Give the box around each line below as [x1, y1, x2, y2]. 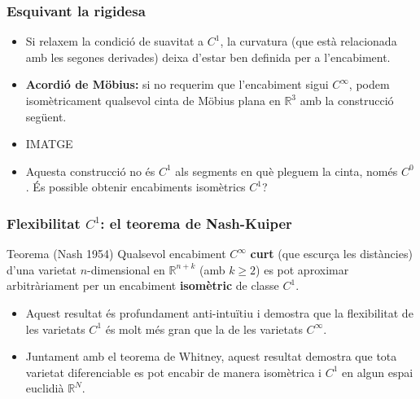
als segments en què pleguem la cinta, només [175, 162, 398, 179]
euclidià [25, 379, 64, 397]
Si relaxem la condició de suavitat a [25, 33, 204, 50]
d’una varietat [7, 261, 77, 278]
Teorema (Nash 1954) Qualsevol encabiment [7, 245, 226, 262]
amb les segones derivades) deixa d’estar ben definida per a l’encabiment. [25, 48, 391, 65]
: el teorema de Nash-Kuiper [100, 213, 292, 233]
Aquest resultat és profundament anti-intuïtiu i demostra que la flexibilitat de [25, 304, 413, 321]
